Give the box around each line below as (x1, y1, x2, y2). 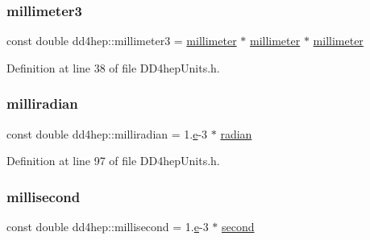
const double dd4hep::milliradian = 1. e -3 (6, 125, 208, 142)
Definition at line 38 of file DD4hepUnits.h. (6, 59, 220, 76)
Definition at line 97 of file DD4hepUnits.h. (6, 152, 220, 169)
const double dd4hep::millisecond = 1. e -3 (6, 218, 209, 235)
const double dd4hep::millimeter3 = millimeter (6, 32, 237, 49)
